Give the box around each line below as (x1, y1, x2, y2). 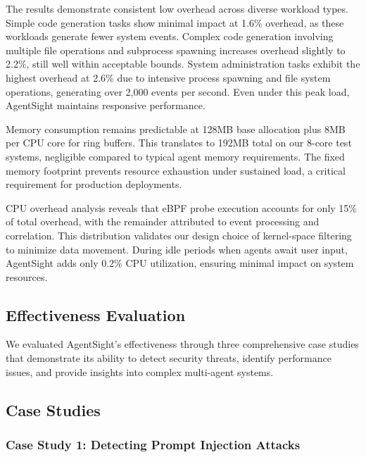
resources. (6, 269, 48, 284)
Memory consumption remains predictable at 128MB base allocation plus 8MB (6, 121, 346, 136)
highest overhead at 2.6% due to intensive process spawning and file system (6, 70, 331, 84)
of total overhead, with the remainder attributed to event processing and (6, 214, 320, 229)
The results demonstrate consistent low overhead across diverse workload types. (6, 1, 348, 15)
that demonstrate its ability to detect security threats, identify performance (6, 351, 332, 365)
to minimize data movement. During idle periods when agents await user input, (6, 242, 348, 256)
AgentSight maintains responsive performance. (6, 98, 206, 113)
